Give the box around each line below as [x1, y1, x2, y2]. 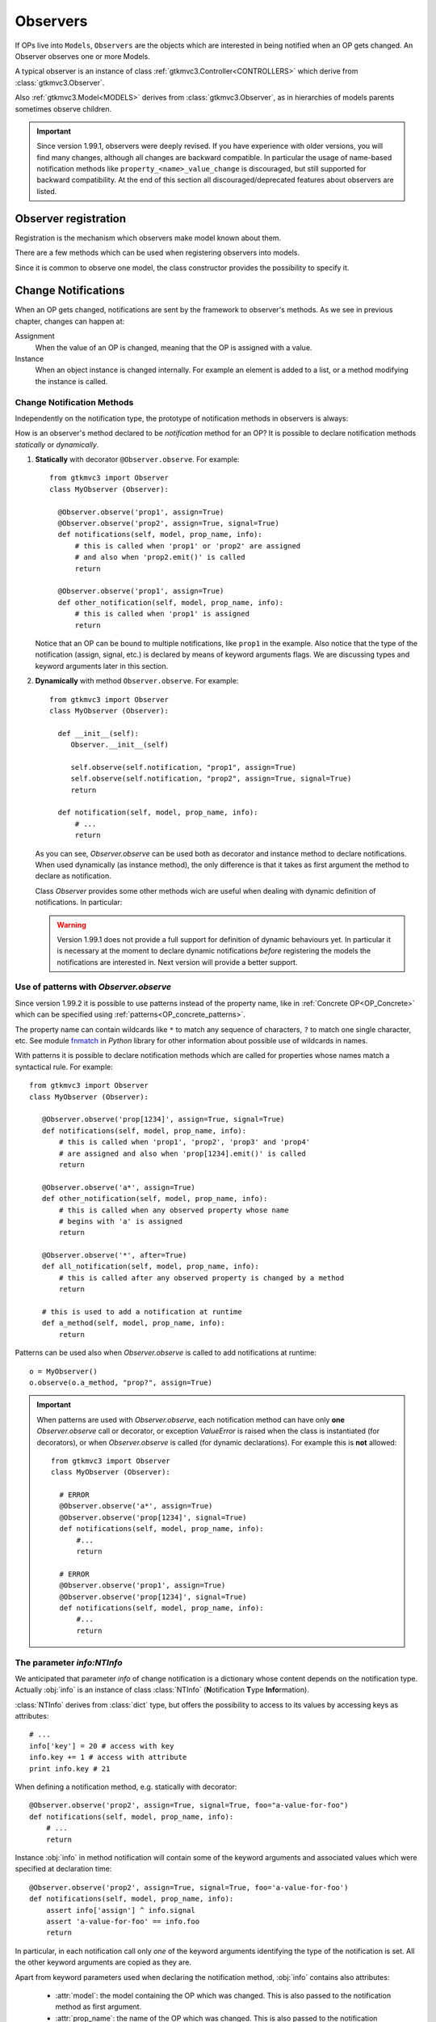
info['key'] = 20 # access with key [29, 1741, 174, 1750]
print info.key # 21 [29, 1764, 111, 1773]
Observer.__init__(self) [70, 740, 170, 750]
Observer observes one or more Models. [15, 51, 151, 61]
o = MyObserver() [29, 1367, 98, 1376]
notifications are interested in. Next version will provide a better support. [57, 957, 298, 967]
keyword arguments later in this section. [35, 661, 169, 670]
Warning [57, 920, 86, 929]
